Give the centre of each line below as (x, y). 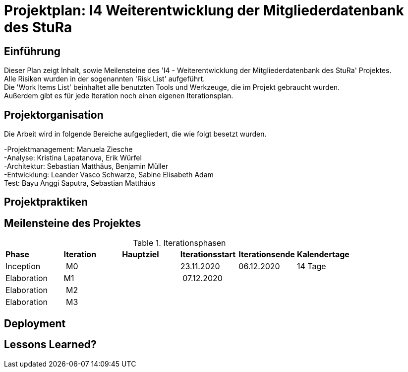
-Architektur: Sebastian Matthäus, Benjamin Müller (86, 166)
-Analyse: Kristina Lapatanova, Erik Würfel (73, 158)
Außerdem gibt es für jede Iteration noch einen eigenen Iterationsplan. (119, 96)
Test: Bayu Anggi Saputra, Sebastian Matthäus (80, 183)
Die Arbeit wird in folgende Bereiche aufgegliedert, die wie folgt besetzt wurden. (135, 134)
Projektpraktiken (46, 202)
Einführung (32, 51)
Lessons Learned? (50, 345)
